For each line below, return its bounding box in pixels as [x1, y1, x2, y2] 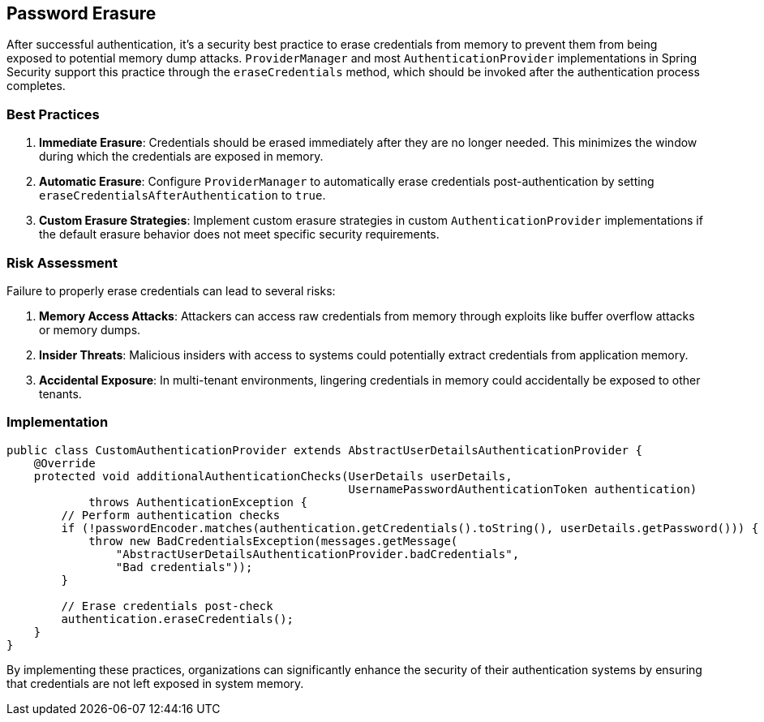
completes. [6, 79, 66, 93]
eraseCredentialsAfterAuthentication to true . [39, 188, 326, 203]
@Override [33, 456, 96, 470]
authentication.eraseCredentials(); [61, 612, 294, 625]
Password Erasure [6, 3, 157, 24]
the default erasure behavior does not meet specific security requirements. [39, 227, 440, 242]
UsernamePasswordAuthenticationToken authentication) [348, 482, 697, 496]
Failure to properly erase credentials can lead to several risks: [6, 283, 336, 298]
